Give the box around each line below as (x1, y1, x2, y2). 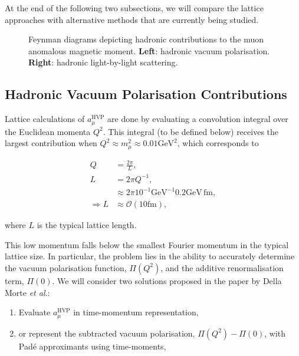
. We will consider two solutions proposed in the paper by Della (52, 274, 282, 286)
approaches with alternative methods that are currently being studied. (5, 13, 259, 25)
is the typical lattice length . (37, 219, 137, 231)
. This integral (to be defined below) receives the (103, 125, 279, 137)
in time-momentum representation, (73, 306, 199, 318)
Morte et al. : (5, 286, 50, 298)
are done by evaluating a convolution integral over (107, 113, 288, 125)
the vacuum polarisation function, (5, 261, 127, 273)
